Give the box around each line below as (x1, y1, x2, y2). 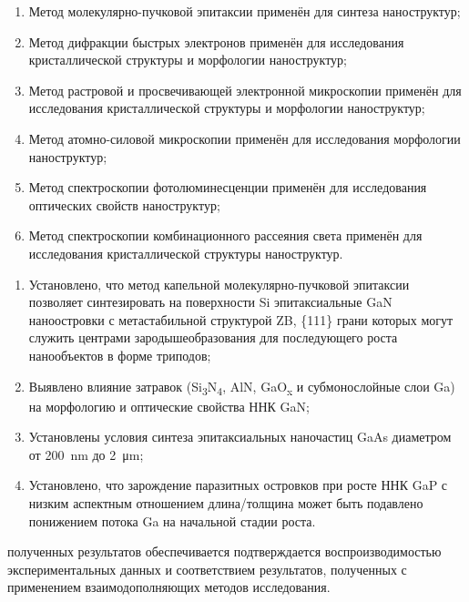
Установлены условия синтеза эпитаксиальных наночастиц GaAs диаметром (28, 427, 452, 446)
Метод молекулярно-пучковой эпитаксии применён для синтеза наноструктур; (28, 2, 461, 20)
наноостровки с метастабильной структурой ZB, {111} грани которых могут (28, 310, 454, 329)
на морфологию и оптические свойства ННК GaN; (28, 396, 310, 415)
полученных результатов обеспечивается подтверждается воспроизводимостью (7, 542, 442, 561)
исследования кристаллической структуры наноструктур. (28, 243, 343, 262)
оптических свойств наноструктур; (28, 195, 220, 214)
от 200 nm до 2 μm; (28, 444, 144, 464)
